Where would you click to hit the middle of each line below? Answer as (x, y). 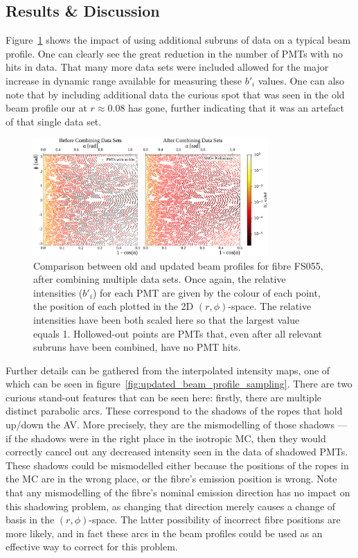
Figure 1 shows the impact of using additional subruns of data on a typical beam (178, 40)
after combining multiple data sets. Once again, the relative (160, 279)
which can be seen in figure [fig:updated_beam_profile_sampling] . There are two (179, 384)
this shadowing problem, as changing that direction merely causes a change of (171, 506)
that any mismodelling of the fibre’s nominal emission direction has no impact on (178, 492)
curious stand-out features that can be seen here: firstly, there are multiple (164, 397)
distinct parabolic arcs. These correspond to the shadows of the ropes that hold (174, 411)
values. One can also (301, 80)
